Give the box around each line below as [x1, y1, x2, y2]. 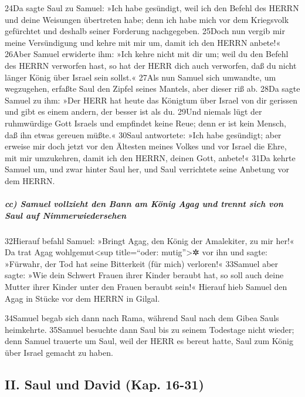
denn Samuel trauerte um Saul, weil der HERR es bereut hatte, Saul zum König [5, 335, 293, 347]
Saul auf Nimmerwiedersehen [5, 209, 127, 221]
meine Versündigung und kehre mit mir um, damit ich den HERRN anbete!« [5, 36, 281, 48]
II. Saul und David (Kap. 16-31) [5, 375, 204, 393]
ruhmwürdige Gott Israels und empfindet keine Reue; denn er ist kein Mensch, [5, 116, 286, 129]
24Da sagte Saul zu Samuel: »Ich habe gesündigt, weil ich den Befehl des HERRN [5, 2, 299, 14]
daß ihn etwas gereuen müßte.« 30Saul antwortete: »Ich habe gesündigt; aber [5, 128, 282, 141]
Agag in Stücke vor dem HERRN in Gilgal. [5, 292, 160, 304]
